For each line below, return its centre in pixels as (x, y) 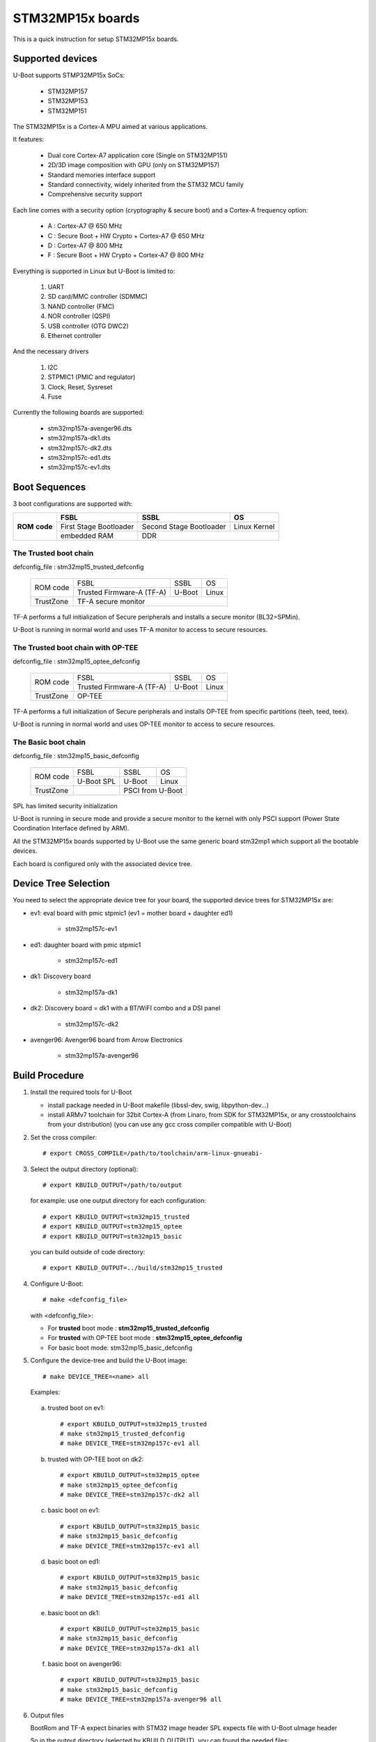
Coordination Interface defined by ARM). (71, 828)
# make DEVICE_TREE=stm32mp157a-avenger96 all (141, 1699)
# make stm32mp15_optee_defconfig (119, 1485)
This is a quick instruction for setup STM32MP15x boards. (96, 39)
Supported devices (55, 59)
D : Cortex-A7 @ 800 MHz (85, 245)
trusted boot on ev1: (76, 1408)
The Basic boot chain (49, 742)
